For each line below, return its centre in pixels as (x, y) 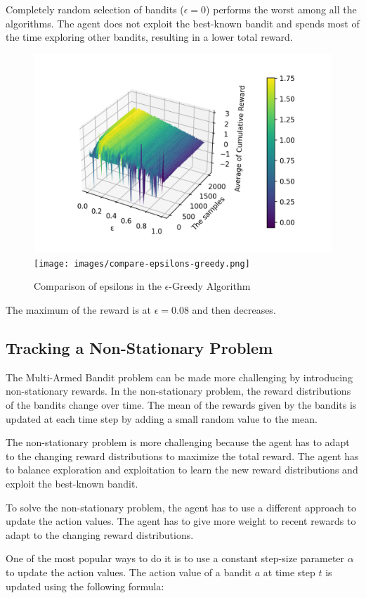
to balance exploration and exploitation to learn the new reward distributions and (182, 470)
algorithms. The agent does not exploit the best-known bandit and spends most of (183, 23)
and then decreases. (234, 310)
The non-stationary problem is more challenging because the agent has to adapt (178, 442)
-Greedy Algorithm (210, 286)
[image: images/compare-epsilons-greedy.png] (142, 263)
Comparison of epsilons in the (98, 286)
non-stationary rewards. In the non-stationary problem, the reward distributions (178, 391)
